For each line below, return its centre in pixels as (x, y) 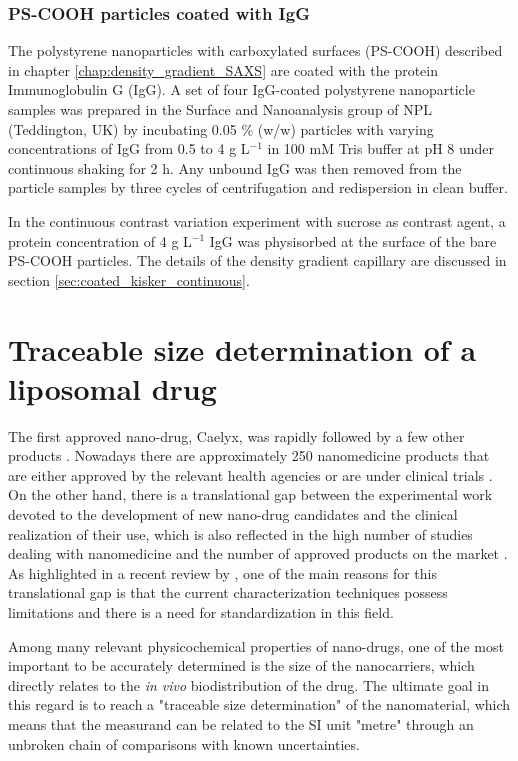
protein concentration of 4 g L (100, 240)
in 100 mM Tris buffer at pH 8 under (381, 148)
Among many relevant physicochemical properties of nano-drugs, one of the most (256, 645)
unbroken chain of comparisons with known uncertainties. (184, 743)
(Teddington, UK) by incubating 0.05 (122, 128)
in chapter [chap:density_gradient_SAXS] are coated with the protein (223, 69)
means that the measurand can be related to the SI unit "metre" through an (241, 723)
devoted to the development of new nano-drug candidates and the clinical (233, 514)
